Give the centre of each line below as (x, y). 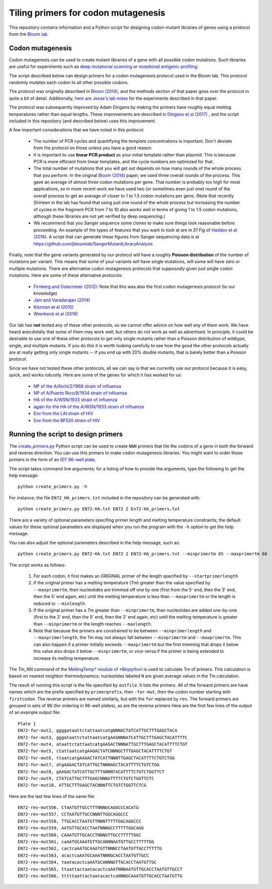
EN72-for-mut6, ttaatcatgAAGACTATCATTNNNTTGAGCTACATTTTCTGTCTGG (96, 758)
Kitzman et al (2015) (54, 307)
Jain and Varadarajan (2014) (62, 300)
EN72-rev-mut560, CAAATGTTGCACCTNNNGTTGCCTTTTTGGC (80, 835)
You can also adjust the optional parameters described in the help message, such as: (94, 542)
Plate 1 (27, 723)
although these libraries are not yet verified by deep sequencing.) (99, 216)
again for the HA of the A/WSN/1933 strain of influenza (89, 406)
